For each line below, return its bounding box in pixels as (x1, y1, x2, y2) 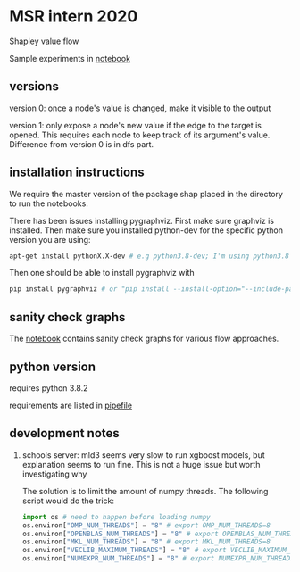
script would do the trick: (21, 495, 114, 506)
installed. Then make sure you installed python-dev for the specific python (9, 225, 284, 236)
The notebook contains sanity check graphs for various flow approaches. (9, 333, 279, 344)
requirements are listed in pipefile (9, 400, 132, 410)
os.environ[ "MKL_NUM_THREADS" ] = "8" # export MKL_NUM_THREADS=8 (21, 537, 271, 546)
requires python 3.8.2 (9, 382, 88, 394)
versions (9, 79, 60, 95)
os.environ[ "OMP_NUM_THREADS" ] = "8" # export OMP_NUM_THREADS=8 (21, 520, 271, 530)
